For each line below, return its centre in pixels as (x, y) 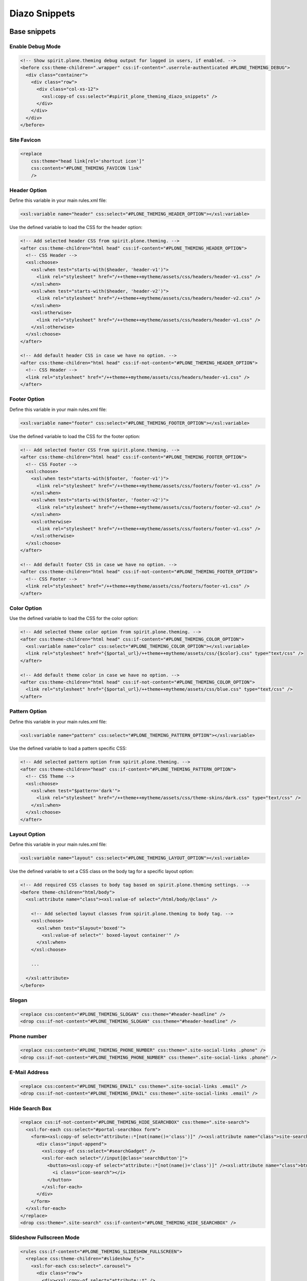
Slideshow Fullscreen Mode (45, 1237)
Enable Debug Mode (35, 46)
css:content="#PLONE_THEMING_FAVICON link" (86, 168)
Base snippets (33, 32)
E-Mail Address (29, 1072)
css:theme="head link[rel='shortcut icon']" (88, 161)
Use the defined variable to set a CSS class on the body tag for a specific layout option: (102, 872)
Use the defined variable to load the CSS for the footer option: (75, 436)
